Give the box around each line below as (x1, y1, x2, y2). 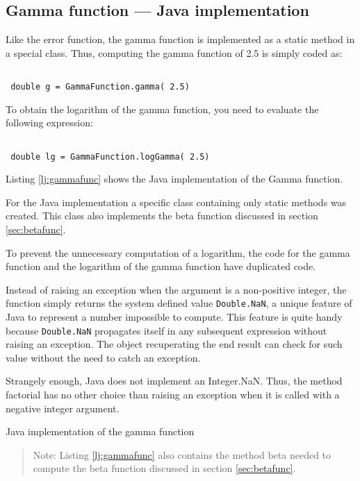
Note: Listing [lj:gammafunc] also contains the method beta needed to (33, 447, 332, 462)
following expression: (6, 115, 93, 130)
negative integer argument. (6, 400, 120, 415)
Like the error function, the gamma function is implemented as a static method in (6, 32, 355, 47)
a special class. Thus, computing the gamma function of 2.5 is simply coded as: (6, 45, 343, 60)
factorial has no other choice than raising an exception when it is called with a (6, 387, 340, 402)
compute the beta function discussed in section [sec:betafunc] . (33, 461, 296, 475)
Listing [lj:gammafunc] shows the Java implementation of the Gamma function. (6, 171, 343, 186)
